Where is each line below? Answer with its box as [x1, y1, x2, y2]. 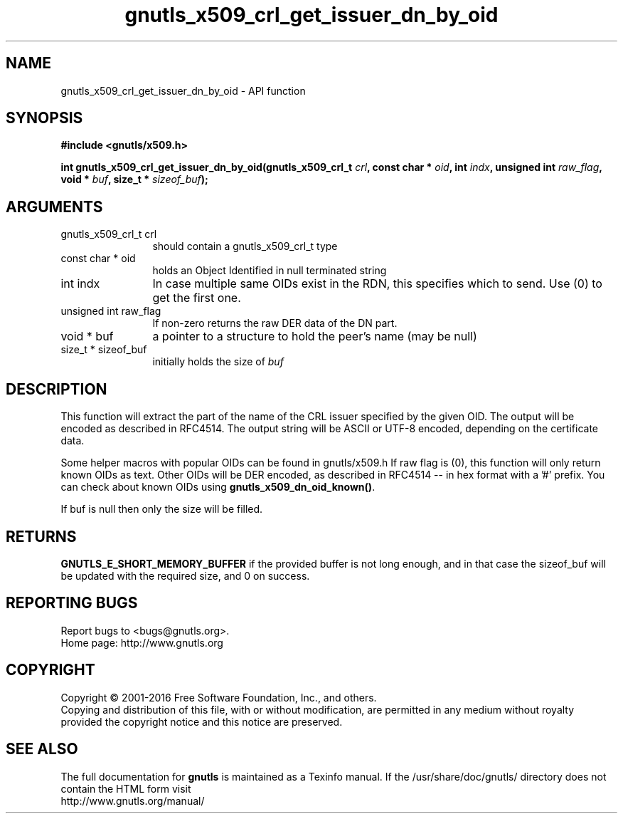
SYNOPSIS [6, 109, 83, 127]
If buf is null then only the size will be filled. [60, 503, 263, 516]
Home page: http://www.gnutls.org [60, 636, 223, 649]
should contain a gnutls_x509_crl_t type [152, 240, 338, 253]
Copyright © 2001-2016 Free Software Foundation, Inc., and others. [60, 691, 377, 704]
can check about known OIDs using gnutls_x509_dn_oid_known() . [60, 481, 376, 494]
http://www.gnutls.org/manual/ [60, 794, 205, 807]
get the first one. [152, 291, 241, 306]
